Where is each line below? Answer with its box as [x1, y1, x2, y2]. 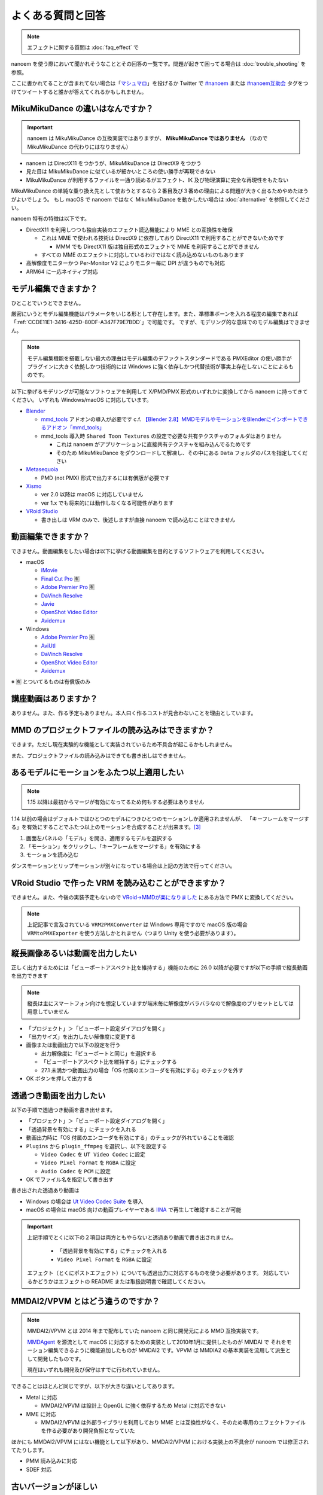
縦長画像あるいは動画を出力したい [11, 948, 137, 958]
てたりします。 [11, 1447, 48, 1454]
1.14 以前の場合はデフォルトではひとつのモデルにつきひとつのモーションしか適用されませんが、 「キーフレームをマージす [11, 815, 309, 822]
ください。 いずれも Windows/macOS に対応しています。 [11, 396, 152, 404]
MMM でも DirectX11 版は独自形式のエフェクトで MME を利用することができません [56, 243, 260, 250]
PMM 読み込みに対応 [26, 1457, 78, 1465]
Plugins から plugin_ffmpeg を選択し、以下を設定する [26, 1142, 167, 1149]
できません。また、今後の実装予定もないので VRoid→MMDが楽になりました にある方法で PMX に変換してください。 [11, 893, 297, 901]
